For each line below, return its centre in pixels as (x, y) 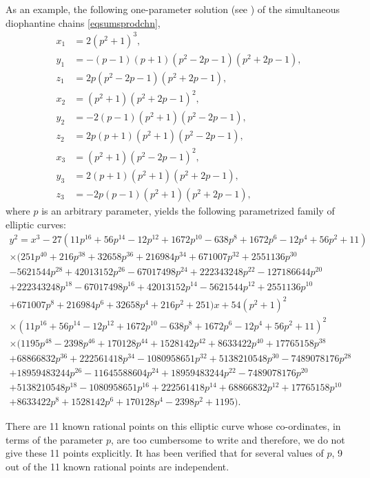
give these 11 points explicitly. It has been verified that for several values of (165, 453)
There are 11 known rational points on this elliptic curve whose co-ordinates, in (173, 426)
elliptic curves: (36, 224)
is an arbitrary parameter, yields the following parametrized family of (188, 210)
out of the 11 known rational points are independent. (117, 466)
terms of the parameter (54, 439)
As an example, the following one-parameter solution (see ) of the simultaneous (173, 9)
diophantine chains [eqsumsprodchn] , (83, 22)
